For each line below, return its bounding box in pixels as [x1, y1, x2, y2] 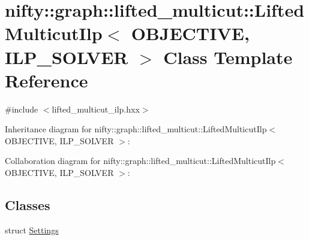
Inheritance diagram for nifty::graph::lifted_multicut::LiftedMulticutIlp [5, 123, 267, 135]
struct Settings [5, 223, 59, 236]
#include [5, 102, 38, 115]
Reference [5, 68, 88, 92]
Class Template [163, 44, 293, 69]
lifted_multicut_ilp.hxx [52, 102, 140, 115]
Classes [5, 196, 50, 214]
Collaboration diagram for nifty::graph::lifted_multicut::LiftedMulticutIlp [5, 154, 276, 167]
